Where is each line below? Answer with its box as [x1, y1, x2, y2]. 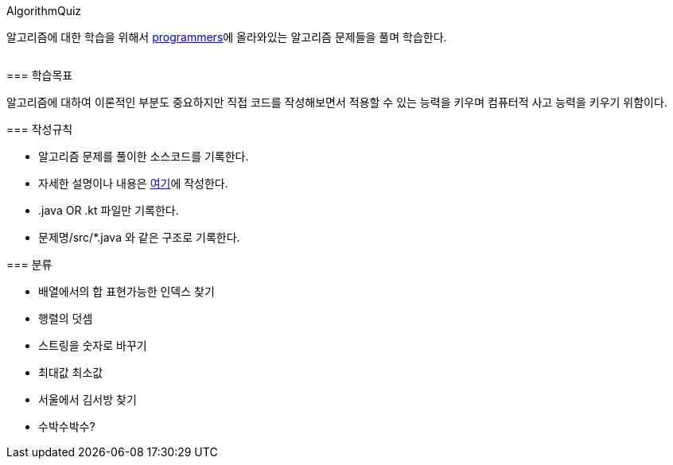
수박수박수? [38, 420, 95, 433]
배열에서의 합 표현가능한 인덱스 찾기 [38, 285, 215, 298]
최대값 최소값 [38, 366, 103, 379]
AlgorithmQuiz [6, 4, 82, 17]
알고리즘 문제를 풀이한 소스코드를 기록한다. [38, 149, 249, 163]
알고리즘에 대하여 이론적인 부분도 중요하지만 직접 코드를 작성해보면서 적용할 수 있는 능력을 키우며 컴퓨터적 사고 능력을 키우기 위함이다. [6, 95, 667, 109]
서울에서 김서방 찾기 [38, 393, 137, 406]
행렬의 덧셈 [38, 312, 93, 325]
